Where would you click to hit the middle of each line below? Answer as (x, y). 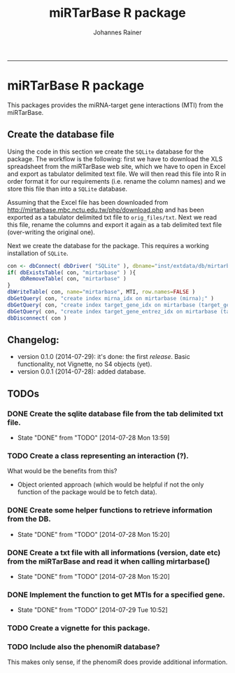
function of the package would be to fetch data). (87, 492)
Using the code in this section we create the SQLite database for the (106, 151)
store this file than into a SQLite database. (67, 189)
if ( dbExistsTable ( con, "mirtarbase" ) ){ (72, 272)
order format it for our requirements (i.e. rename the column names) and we (116, 181)
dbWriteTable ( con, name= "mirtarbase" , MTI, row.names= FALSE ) (101, 292)
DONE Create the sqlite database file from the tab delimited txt (115, 414)
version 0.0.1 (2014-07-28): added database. (81, 372)
